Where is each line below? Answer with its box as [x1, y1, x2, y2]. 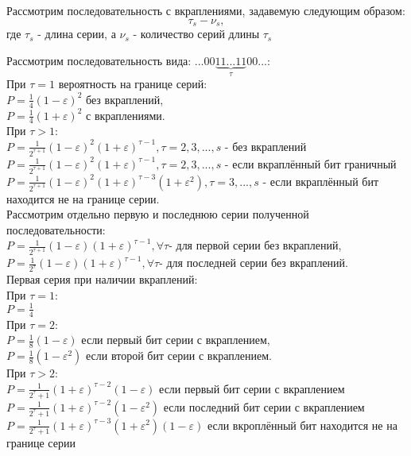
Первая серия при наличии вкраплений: [6, 271, 198, 288]
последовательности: [6, 221, 106, 238]
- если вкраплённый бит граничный [224, 155, 397, 172]
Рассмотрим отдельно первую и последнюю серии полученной [6, 206, 309, 222]
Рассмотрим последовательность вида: [6, 52, 192, 68]
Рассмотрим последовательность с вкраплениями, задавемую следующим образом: [6, 2, 405, 18]
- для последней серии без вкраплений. [159, 254, 348, 271]
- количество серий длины [133, 25, 260, 42]
